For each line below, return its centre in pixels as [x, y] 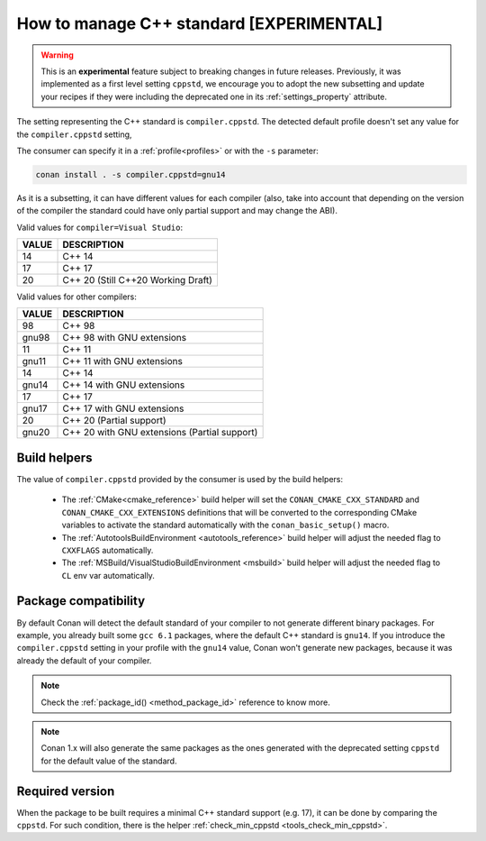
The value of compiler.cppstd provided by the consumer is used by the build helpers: [180, 479]
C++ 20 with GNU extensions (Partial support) [160, 433]
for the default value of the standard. [109, 761]
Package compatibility [81, 601]
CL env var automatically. [108, 575]
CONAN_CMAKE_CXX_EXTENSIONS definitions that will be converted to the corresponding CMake [239, 512]
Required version [66, 791]
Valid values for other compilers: [76, 297]
